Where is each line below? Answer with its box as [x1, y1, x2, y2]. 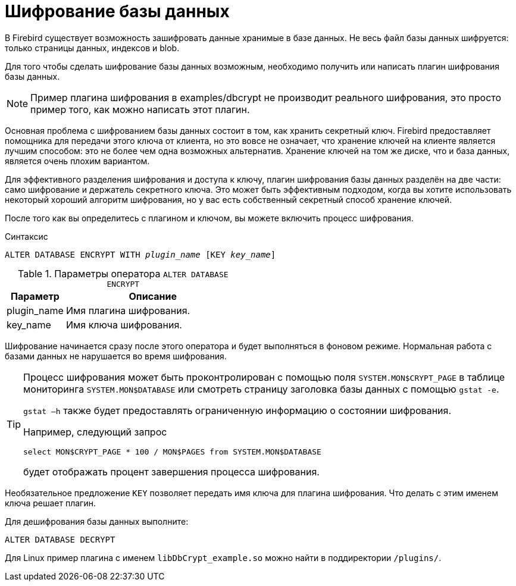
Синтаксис [5, 231, 48, 242]
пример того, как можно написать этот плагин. [30, 103, 250, 115]
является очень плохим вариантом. [5, 155, 150, 166]
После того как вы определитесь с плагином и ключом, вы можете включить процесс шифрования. [5, 212, 414, 223]
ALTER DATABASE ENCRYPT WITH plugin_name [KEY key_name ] [5, 249, 276, 259]
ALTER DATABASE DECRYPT [5, 534, 115, 544]
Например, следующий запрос [23, 425, 167, 438]
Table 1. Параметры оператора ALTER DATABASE [18, 267, 229, 280]
